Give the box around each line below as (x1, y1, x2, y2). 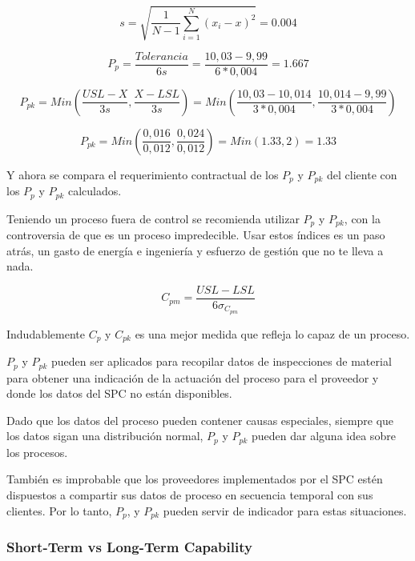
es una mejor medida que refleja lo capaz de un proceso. (135, 325, 410, 342)
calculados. (68, 182, 122, 199)
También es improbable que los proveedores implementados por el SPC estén (6, 471, 383, 487)
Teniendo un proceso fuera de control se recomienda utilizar (6, 210, 300, 226)
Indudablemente (6, 325, 86, 342)
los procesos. (6, 443, 68, 460)
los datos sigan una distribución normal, (6, 427, 203, 444)
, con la (344, 210, 381, 226)
